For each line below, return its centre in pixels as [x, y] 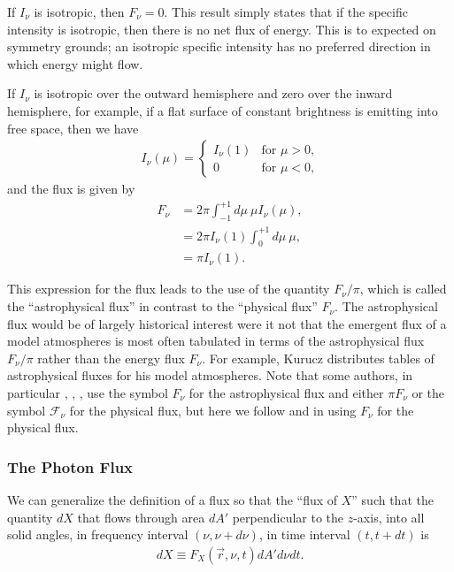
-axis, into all [389, 517]
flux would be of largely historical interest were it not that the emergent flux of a [227, 323]
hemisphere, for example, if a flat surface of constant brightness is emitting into [223, 110]
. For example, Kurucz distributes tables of [318, 358]
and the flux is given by [71, 189]
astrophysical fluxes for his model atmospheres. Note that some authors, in [210, 375]
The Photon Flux [70, 466]
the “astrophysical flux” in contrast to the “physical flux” [162, 306]
